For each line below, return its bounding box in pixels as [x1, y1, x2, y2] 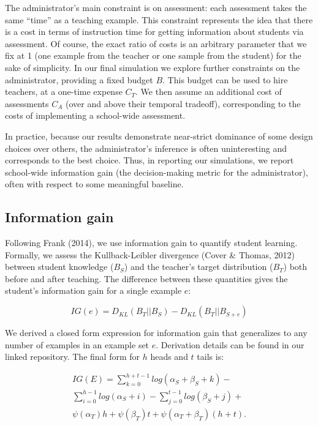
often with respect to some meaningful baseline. [5, 177, 184, 190]
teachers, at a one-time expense [5, 85, 123, 98]
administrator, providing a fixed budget [5, 73, 153, 86]
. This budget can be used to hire [162, 73, 288, 86]
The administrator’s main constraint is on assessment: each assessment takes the [5, 1, 307, 13]
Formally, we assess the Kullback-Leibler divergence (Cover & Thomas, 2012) [5, 248, 295, 261]
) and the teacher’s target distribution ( [124, 260, 273, 273]
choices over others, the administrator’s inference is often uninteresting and [5, 141, 287, 154]
